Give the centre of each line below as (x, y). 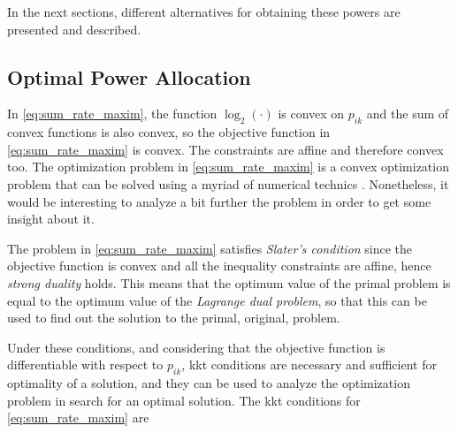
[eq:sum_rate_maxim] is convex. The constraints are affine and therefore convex (225, 149)
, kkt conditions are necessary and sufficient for (309, 365)
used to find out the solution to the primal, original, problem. (174, 318)
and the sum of (408, 114)
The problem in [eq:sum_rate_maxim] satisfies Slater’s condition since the (210, 248)
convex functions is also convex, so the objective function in (169, 132)
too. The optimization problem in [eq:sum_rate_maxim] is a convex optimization (228, 167)
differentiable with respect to (85, 365)
